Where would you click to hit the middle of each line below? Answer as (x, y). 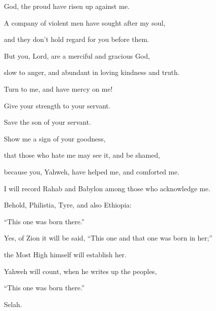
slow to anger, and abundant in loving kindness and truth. (92, 72)
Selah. (13, 304)
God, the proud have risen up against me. (67, 6)
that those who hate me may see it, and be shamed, (82, 155)
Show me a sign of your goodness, (55, 138)
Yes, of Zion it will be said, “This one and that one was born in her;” (108, 238)
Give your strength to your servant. (57, 105)
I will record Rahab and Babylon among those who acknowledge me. (107, 188)
